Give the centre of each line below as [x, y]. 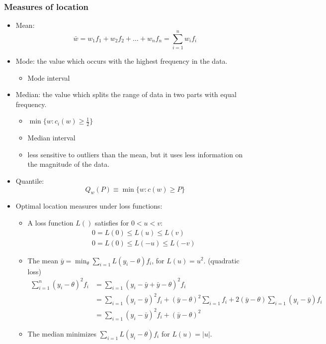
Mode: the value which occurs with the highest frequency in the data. [122, 60]
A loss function [50, 222]
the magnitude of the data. [69, 164]
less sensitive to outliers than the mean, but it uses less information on [135, 154]
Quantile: [30, 180]
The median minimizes [62, 333]
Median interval [51, 138]
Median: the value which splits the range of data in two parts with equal [126, 94]
